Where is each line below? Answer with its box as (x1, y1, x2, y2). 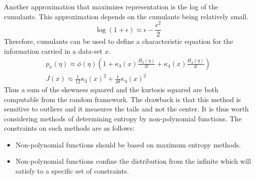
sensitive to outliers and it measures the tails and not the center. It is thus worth (4, 104, 249, 114)
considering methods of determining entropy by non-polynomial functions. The (4, 113, 242, 123)
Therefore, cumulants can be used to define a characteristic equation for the (4, 36, 233, 46)
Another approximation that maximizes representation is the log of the (4, 1, 219, 11)
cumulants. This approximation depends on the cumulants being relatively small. (4, 11, 249, 21)
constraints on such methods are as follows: (4, 123, 135, 133)
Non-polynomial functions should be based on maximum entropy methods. (15, 139, 241, 149)
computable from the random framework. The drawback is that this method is (4, 94, 241, 104)
